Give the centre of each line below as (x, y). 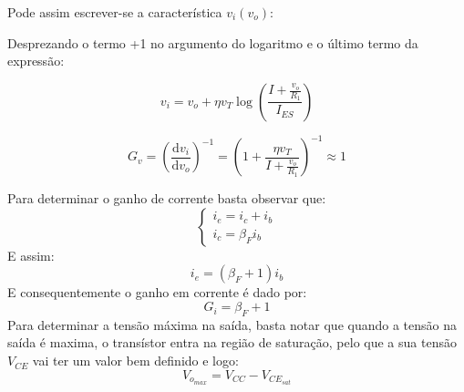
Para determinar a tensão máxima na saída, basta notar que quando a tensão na (232, 324)
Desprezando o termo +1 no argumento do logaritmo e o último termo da (213, 42)
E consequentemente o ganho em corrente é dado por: (157, 292)
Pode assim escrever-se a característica (115, 12)
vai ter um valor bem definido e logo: (135, 361)
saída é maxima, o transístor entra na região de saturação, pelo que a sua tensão (232, 342)
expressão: (36, 61)
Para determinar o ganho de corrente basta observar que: (167, 198)
